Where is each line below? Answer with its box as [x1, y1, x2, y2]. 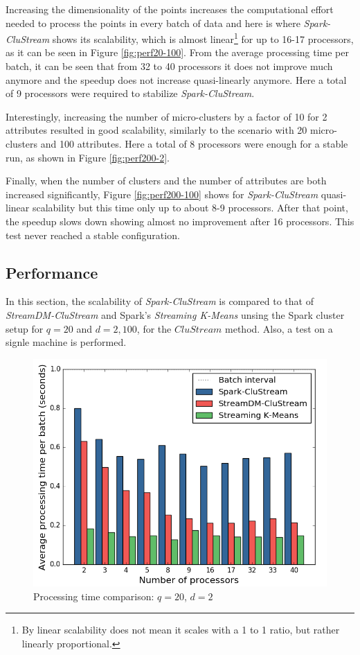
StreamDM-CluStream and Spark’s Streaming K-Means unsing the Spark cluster [6, 307, 345, 322]
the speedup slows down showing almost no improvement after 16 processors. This [6, 213, 354, 228]
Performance [6, 261, 98, 283]
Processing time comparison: [33, 588, 154, 603]
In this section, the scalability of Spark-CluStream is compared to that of [6, 294, 314, 308]
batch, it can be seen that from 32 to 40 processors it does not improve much [6, 59, 333, 73]
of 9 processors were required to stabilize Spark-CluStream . [6, 86, 255, 101]
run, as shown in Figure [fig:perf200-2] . [6, 150, 170, 164]
